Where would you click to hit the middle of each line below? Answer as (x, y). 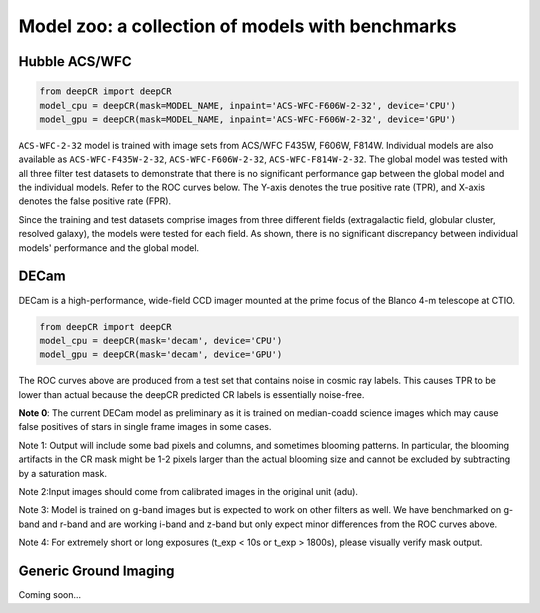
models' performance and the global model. (109, 247)
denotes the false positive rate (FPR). (95, 201)
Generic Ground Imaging (96, 571)
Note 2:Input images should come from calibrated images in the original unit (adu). (188, 492)
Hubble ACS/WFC (75, 61)
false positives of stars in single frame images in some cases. (145, 427)
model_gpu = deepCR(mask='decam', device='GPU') (161, 354)
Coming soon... (50, 595)
